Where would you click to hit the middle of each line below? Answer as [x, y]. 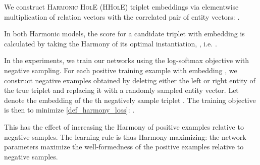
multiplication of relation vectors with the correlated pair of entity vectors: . [122, 16]
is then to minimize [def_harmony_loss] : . [69, 110]
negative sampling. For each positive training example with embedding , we [121, 70]
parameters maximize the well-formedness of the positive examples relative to [124, 147]
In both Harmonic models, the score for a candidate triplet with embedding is [124, 34]
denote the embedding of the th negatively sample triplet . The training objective [130, 100]
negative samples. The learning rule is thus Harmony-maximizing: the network [125, 136]
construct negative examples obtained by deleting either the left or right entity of [130, 80]
